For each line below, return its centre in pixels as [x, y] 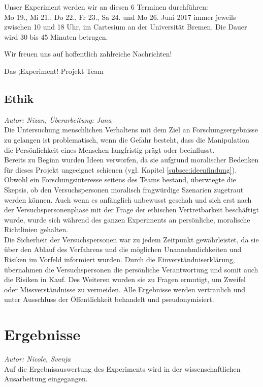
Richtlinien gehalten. [36, 229]
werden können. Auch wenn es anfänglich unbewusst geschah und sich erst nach [128, 199]
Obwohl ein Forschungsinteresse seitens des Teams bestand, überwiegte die [120, 179]
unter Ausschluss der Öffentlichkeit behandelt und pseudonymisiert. [109, 299]
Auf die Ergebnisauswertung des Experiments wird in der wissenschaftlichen [122, 368]
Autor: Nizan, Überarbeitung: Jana [58, 119]
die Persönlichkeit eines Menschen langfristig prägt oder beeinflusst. [109, 149]
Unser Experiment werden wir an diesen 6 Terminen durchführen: [106, 7]
